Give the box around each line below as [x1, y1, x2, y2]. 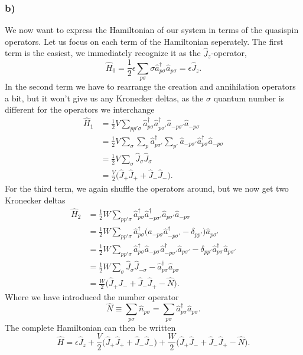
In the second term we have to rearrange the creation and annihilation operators [5, 80, 296, 93]
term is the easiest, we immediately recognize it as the [5, 47, 201, 59]
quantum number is [213, 91, 285, 104]
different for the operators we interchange [5, 103, 155, 116]
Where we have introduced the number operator [5, 290, 179, 303]
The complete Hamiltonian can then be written [5, 321, 176, 333]
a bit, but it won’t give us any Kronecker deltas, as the [5, 91, 204, 104]
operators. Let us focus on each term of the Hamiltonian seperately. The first [5, 35, 284, 47]
